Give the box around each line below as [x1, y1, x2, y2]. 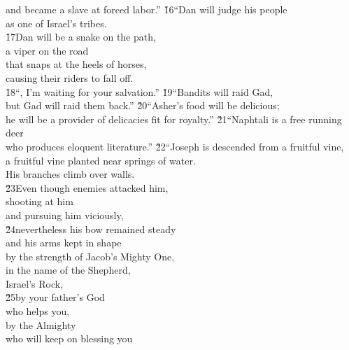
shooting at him [6, 194, 73, 209]
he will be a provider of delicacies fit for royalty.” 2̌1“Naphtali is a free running [6, 111, 342, 126]
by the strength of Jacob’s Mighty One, [6, 248, 175, 263]
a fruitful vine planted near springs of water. [6, 153, 196, 167]
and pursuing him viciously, [6, 207, 124, 222]
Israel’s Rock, [6, 276, 64, 290]
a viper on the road [6, 43, 89, 57]
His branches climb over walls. [6, 167, 135, 181]
